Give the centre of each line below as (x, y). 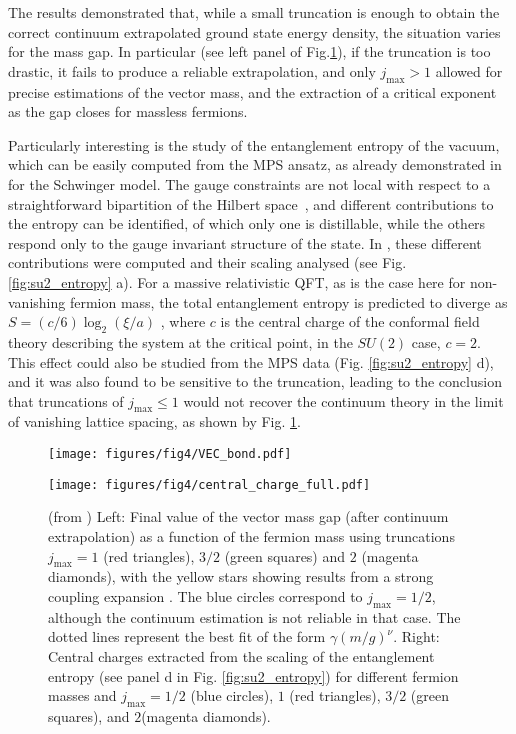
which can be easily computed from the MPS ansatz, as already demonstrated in (255, 164)
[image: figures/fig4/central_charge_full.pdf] (209, 484)
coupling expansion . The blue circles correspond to (205, 595)
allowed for (469, 70)
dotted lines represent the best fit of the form (187, 636)
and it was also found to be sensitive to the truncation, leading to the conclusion (255, 381)
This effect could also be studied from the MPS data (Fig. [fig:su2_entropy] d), (251, 361)
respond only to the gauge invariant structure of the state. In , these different (245, 242)
